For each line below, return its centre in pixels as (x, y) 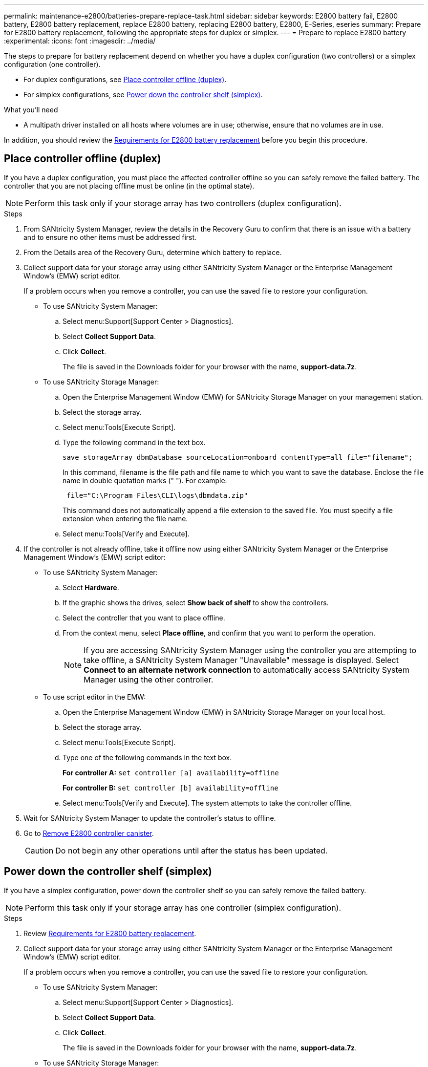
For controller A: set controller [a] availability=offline (171, 772)
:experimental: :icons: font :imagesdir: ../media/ (80, 41)
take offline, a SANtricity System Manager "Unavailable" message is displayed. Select (241, 660)
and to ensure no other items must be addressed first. (110, 237)
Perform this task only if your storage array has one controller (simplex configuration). (183, 907)
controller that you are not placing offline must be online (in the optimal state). (129, 186)
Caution (39, 850)
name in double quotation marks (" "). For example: (145, 480)
